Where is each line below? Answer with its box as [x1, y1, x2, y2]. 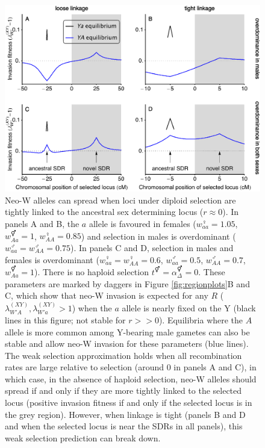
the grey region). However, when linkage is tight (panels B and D [5, 408, 246, 420]
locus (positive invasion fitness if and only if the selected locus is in [5, 396, 252, 409]
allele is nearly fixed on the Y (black [122, 301, 256, 314]
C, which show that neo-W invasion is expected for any [5, 289, 208, 302]
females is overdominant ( [5, 253, 99, 266]
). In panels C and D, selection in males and [70, 241, 234, 254]
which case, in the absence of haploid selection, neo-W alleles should [5, 372, 257, 385]
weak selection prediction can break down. [5, 431, 161, 444]
